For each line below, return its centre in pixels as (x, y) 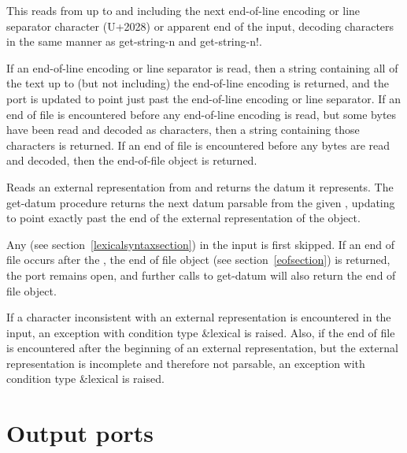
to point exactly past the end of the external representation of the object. (183, 218)
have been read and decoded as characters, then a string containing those (183, 130)
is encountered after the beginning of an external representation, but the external (202, 348)
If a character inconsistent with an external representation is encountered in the (199, 317)
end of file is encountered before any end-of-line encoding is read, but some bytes (202, 114)
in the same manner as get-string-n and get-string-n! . (134, 41)
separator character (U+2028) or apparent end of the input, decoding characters (200, 26)
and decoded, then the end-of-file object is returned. (132, 160)
